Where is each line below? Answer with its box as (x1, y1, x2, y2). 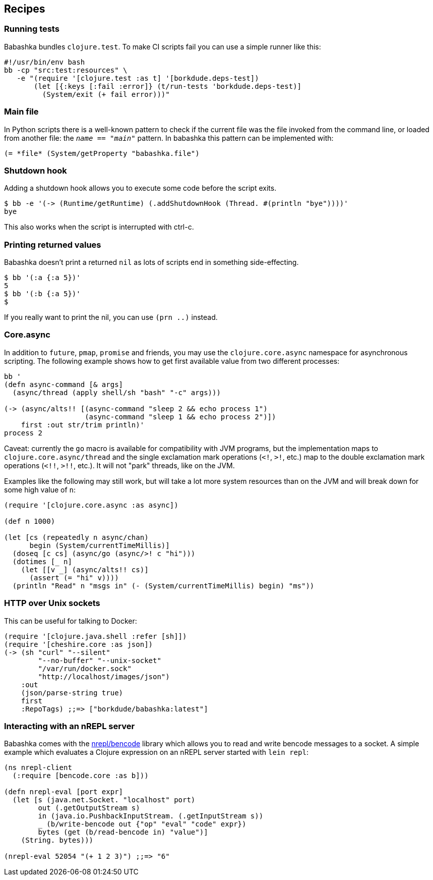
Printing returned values (4, 239, 101, 250)
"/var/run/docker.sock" (38, 664, 132, 673)
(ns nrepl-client (4, 763, 72, 772)
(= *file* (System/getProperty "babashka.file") (4, 149, 200, 157)
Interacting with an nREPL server (4, 721, 135, 731)
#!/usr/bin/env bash (4, 58, 85, 66)
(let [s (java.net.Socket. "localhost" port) (12, 796, 196, 804)
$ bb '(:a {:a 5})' (4, 273, 81, 282)
